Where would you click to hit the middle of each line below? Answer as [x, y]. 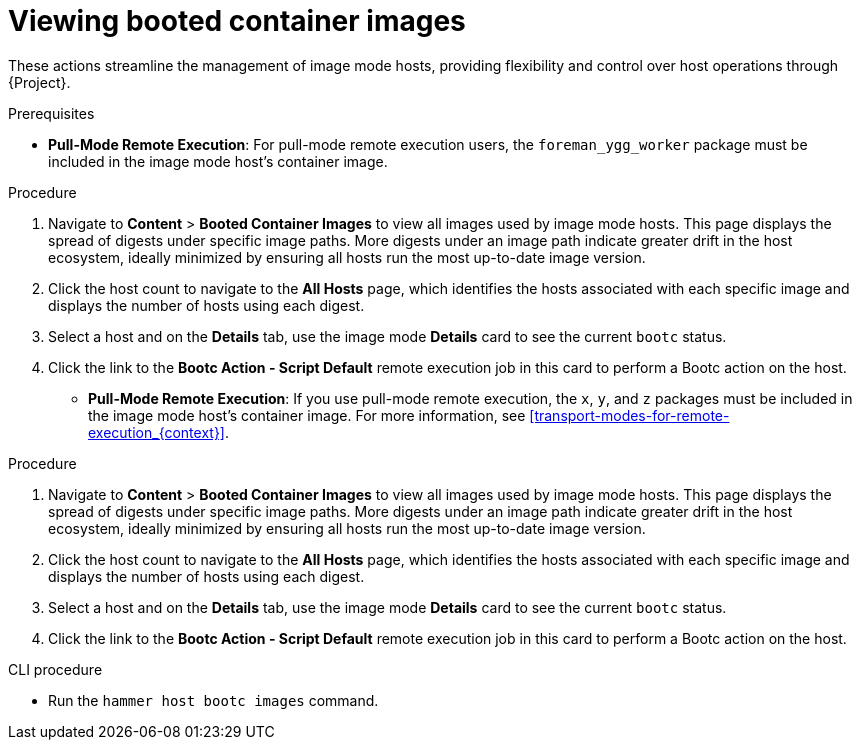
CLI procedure [55, 669]
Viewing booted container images [237, 21]
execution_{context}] [156, 432]
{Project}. [39, 82]
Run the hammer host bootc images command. [213, 700]
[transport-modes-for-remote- [629, 415]
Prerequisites [51, 113]
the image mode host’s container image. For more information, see [307, 415]
